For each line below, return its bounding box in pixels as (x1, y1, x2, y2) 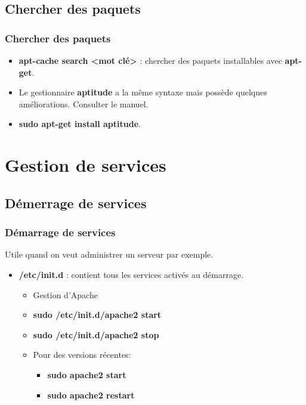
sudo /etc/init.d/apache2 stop (33, 328, 159, 341)
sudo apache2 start (47, 368, 126, 381)
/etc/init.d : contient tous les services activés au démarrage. (18, 268, 244, 280)
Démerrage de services (5, 193, 147, 212)
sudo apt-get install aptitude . (18, 118, 141, 130)
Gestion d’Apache (33, 288, 98, 301)
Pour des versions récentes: (33, 348, 131, 361)
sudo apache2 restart (47, 388, 135, 401)
